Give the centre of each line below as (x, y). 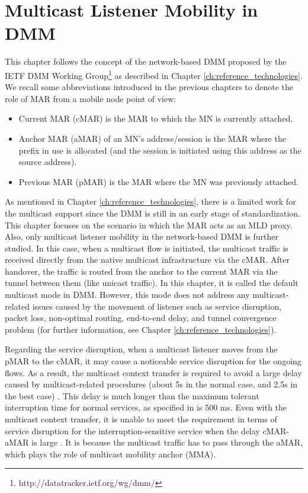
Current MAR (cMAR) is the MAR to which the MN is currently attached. (156, 118)
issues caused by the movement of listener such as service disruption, (157, 306)
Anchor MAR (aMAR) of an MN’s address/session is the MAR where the (152, 138)
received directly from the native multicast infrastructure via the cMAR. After (147, 260)
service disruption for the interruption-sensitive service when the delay (132, 430)
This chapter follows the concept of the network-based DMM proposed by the (146, 61)
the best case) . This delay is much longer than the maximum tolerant (132, 395)
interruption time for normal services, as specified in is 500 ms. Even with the (146, 407)
